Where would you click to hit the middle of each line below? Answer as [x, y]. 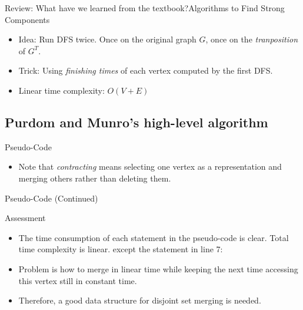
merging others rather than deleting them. [95, 178]
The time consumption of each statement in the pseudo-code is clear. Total [154, 237]
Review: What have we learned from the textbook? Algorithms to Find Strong [145, 8]
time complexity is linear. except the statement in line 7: [121, 249]
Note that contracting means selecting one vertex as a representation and [150, 166]
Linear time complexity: [61, 90]
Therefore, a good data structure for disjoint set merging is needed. [140, 300]
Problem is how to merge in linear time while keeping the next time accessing [158, 268]
